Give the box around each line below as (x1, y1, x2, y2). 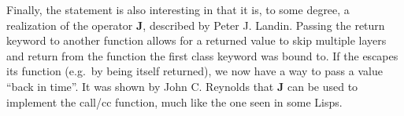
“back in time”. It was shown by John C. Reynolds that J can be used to (6, 78, 358, 94)
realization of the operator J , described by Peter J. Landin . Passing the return (6, 16, 385, 33)
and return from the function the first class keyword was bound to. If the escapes (6, 47, 398, 63)
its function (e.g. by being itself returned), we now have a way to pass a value (6, 63, 383, 79)
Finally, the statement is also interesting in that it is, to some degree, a (6, 2, 350, 17)
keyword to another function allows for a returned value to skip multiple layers (6, 32, 387, 49)
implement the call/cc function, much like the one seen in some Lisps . (6, 93, 343, 110)
